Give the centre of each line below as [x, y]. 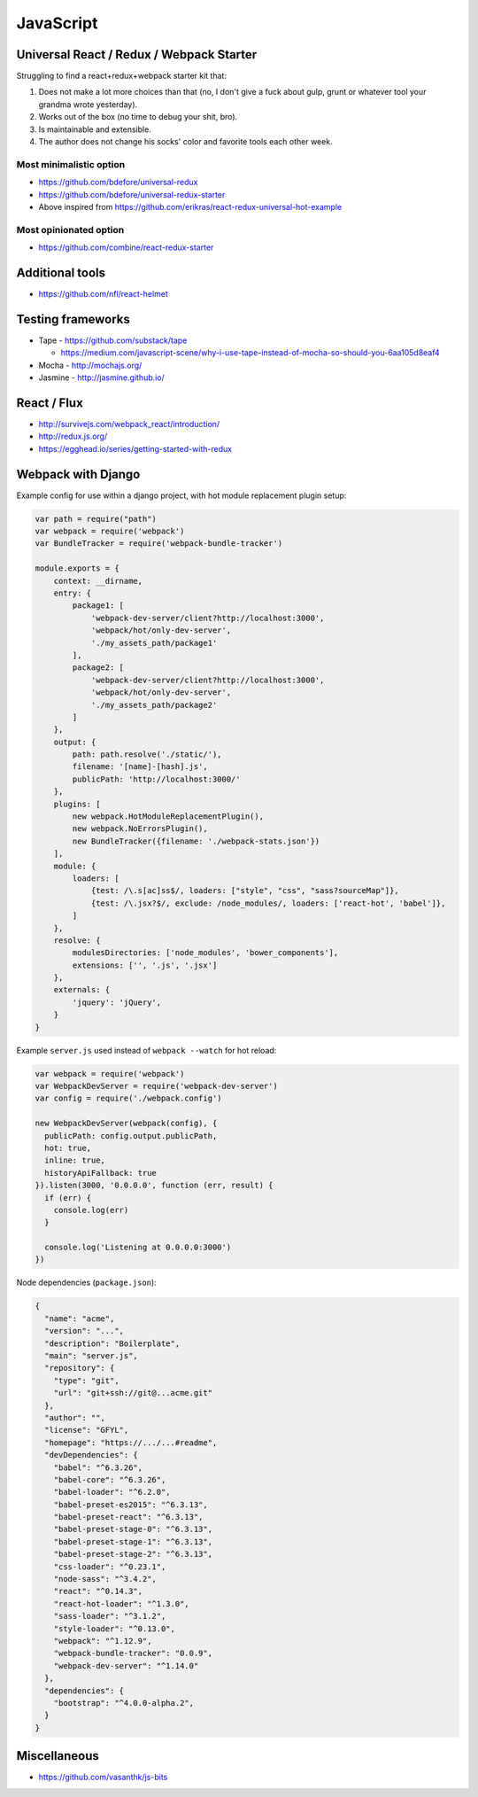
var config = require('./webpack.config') [128, 1098]
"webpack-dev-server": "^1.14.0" [126, 1665]
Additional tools [61, 272]
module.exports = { [77, 568]
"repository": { [80, 1368]
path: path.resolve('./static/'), [147, 755]
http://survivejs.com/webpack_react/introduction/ [129, 424]
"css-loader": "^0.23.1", [110, 1567]
